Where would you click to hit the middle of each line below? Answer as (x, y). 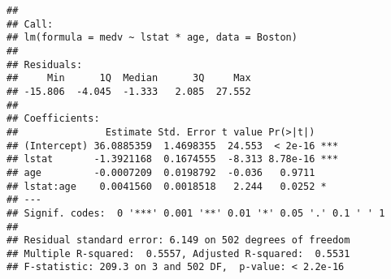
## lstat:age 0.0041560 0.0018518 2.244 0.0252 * (167, 186)
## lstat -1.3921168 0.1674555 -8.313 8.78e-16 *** (173, 159)
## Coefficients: (53, 119)
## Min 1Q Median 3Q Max (129, 78)
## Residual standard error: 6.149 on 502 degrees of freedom (178, 240)
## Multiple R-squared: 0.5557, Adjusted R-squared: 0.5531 (178, 253)
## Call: (30, 24)
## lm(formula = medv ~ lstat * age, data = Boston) (152, 38)
